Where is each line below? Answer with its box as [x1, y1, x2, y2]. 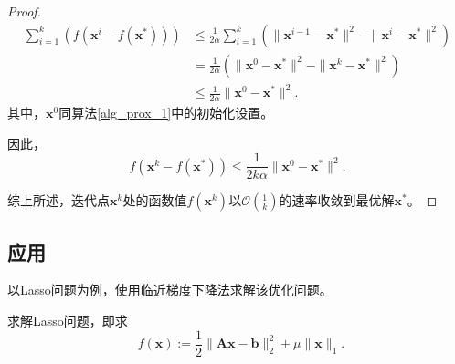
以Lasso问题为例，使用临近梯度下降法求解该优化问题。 [7, 280, 333, 299]
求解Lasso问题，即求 [7, 311, 128, 330]
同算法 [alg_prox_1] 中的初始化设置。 [58, 103, 274, 122]
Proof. [7, 2, 41, 20]
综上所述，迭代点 [7, 191, 110, 210]
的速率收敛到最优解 [279, 191, 395, 210]
